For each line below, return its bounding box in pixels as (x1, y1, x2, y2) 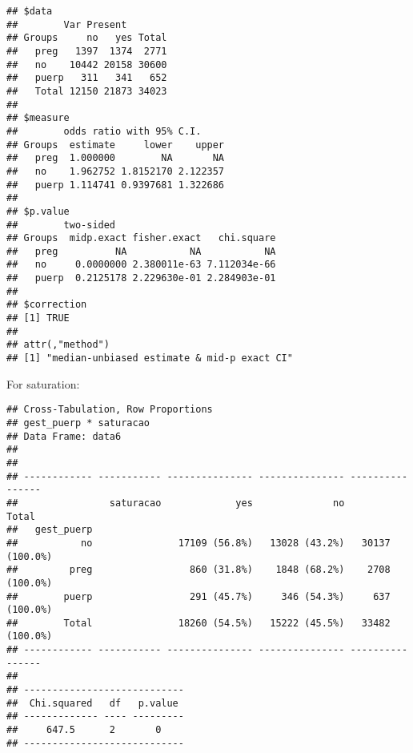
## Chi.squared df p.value (6, 697, 178, 709)
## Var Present (6, 18, 127, 30)
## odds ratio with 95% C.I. (6, 125, 202, 137)
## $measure (6, 112, 70, 124)
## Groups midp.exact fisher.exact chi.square (6, 232, 276, 244)
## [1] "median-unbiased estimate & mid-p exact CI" (6, 352, 293, 364)
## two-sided (6, 219, 116, 231)
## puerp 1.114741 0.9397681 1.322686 (6, 179, 225, 191)
